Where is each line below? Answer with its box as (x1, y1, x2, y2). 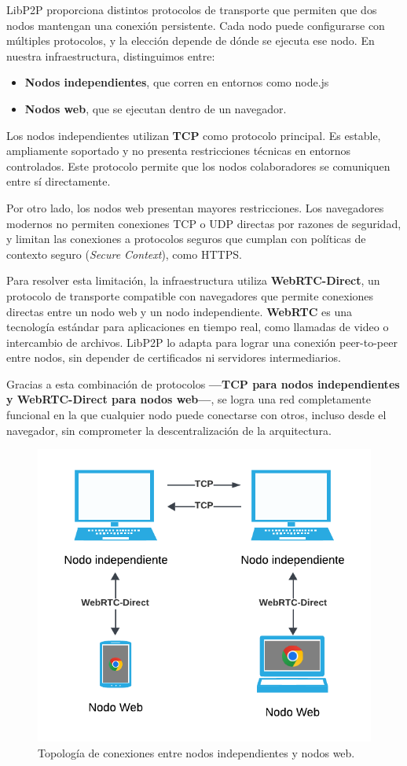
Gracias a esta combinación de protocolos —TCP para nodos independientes (6, 375, 400, 392)
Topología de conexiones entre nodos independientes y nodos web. (38, 744, 355, 760)
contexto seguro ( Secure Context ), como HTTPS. (6, 245, 242, 262)
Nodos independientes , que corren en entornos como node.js (24, 74, 329, 90)
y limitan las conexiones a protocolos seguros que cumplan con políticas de (6, 230, 366, 247)
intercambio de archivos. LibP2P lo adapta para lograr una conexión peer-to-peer (6, 333, 398, 350)
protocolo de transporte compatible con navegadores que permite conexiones (6, 287, 374, 304)
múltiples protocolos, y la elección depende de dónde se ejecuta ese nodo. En (6, 32, 375, 49)
